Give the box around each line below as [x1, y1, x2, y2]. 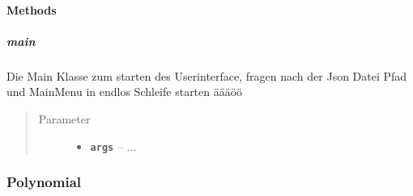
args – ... [90, 137, 137, 154]
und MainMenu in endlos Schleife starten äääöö [6, 83, 243, 100]
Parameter [38, 110, 91, 127]
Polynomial [6, 172, 82, 192]
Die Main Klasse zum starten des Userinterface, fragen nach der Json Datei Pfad [6, 67, 407, 84]
